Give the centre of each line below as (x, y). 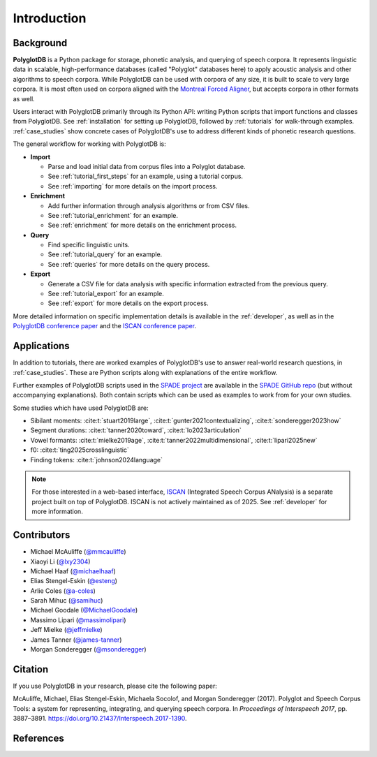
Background (40, 43)
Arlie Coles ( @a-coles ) (63, 591)
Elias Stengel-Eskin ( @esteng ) (74, 581)
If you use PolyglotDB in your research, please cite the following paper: (115, 686)
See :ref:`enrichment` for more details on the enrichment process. (142, 225)
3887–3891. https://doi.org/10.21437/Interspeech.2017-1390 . (100, 719)
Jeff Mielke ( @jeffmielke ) (66, 630)
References (38, 738)
